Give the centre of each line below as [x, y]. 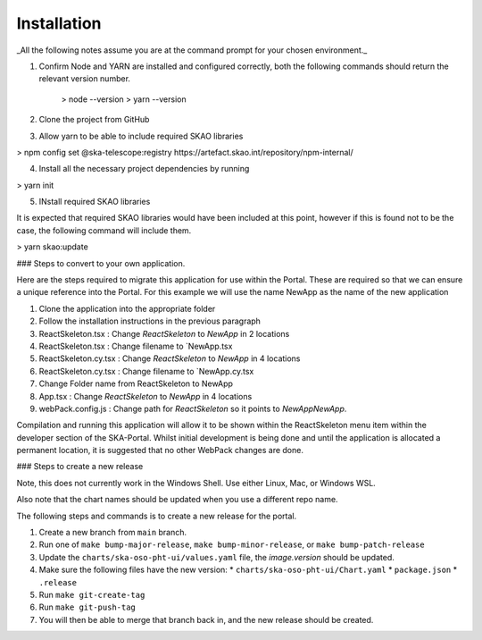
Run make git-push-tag [87, 607]
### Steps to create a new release [80, 467]
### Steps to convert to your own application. [101, 263]
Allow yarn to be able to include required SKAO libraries [141, 136]
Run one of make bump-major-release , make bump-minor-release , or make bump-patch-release [232, 544]
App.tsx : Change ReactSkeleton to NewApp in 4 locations [145, 396]
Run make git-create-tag [92, 595]
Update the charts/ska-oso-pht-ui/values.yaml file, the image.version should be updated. [216, 557]
